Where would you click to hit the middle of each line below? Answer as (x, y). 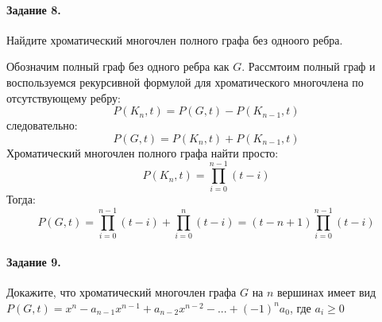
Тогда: (21, 199)
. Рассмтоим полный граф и (309, 66)
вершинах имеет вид (327, 292)
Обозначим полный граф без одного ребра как (118, 66)
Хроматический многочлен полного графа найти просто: (143, 152)
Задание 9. (34, 261)
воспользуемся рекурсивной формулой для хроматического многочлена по (185, 81)
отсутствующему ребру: (64, 97)
